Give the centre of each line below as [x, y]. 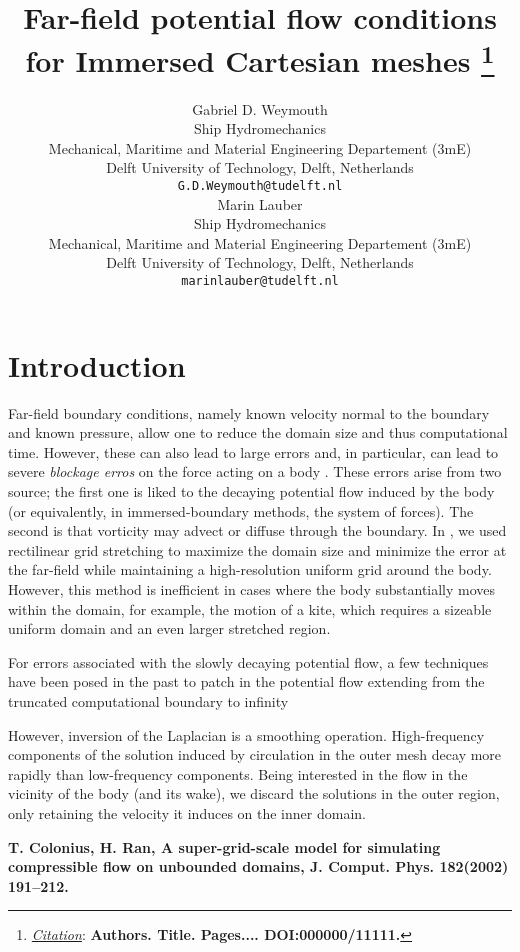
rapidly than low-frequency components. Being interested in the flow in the [238, 773]
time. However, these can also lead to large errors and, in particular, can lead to [253, 451]
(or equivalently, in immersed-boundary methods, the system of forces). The [241, 510]
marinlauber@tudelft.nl [260, 281]
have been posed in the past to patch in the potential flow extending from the [246, 681]
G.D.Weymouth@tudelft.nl [260, 186]
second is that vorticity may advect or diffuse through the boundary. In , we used [257, 530]
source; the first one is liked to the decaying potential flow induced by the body [251, 491]
